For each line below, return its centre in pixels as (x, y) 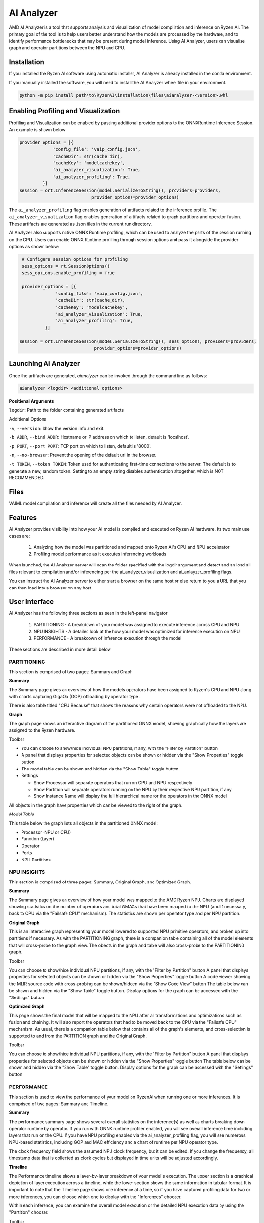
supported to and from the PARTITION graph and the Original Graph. (78, 1036)
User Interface (32, 602)
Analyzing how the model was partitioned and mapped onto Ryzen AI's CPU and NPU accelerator (132, 547)
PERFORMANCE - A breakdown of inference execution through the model (108, 638)
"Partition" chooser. (29, 1212)
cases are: (20, 536)
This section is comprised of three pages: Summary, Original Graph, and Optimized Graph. (100, 882)
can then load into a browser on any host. (51, 588)
